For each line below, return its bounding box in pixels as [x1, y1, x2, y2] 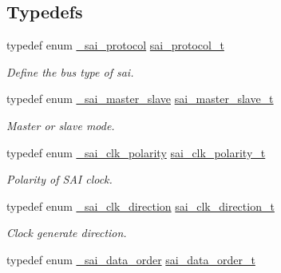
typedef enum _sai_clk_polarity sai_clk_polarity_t [6, 144, 266, 160]
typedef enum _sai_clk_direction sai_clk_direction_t [6, 197, 275, 214]
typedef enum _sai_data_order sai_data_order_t [6, 251, 255, 267]
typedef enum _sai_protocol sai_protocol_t [6, 37, 224, 53]
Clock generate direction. [6, 224, 127, 241]
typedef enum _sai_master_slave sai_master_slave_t [6, 90, 274, 107]
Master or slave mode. [6, 117, 115, 133]
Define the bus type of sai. [6, 63, 134, 80]
